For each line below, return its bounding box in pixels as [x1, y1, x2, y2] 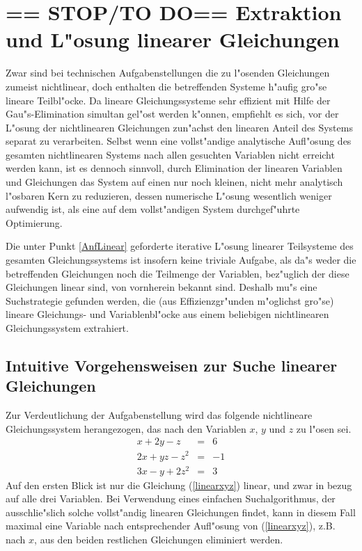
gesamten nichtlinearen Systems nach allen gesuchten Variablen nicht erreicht [6, 147, 335, 161]
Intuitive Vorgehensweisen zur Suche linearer [6, 354, 338, 376]
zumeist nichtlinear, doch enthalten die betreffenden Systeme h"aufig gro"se [6, 79, 327, 93]
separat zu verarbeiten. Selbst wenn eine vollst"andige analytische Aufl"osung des [6, 134, 352, 148]
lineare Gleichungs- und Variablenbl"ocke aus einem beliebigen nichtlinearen [6, 307, 329, 321]
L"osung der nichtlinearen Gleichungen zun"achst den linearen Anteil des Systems [6, 120, 353, 134]
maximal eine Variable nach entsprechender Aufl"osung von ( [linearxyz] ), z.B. [6, 518, 336, 533]
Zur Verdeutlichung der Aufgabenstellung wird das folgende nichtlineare [6, 408, 313, 422]
